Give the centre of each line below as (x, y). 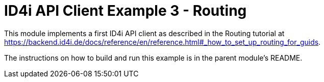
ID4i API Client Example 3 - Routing (126, 11)
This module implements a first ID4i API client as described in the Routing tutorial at (144, 33)
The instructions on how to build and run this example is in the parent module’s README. (153, 58)
